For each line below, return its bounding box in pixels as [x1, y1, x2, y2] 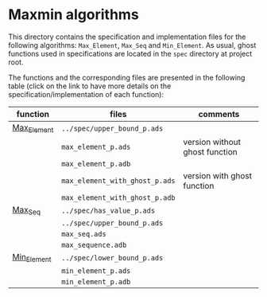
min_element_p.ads [60, 266, 131, 276]
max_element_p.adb [60, 159, 131, 169]
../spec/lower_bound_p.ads [60, 253, 164, 262]
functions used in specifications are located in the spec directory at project [8, 49, 253, 58]
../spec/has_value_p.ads [60, 205, 156, 215]
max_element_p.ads [60, 143, 131, 152]
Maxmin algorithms [8, 6, 139, 24]
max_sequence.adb [60, 240, 127, 250]
